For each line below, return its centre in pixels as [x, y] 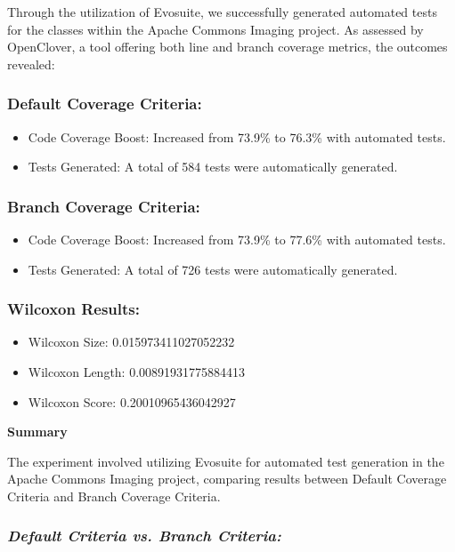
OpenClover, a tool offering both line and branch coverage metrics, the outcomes [227, 47]
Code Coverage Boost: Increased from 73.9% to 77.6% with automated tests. [237, 239]
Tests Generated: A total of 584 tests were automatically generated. [213, 167]
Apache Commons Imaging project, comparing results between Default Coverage [227, 479]
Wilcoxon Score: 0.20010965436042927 [132, 401]
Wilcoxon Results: [73, 309]
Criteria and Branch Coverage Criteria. [114, 496]
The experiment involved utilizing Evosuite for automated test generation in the [226, 461]
